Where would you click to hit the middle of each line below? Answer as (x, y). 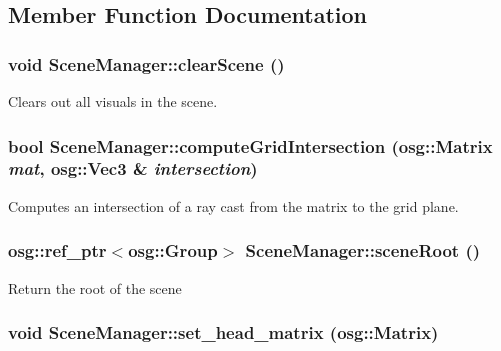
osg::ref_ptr (57, 250)
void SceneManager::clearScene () (146, 63)
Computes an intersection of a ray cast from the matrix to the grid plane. (233, 205)
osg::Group (173, 250)
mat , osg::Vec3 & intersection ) (133, 168)
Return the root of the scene (95, 287)
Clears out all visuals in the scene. (113, 101)
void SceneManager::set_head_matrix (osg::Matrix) (223, 332)
